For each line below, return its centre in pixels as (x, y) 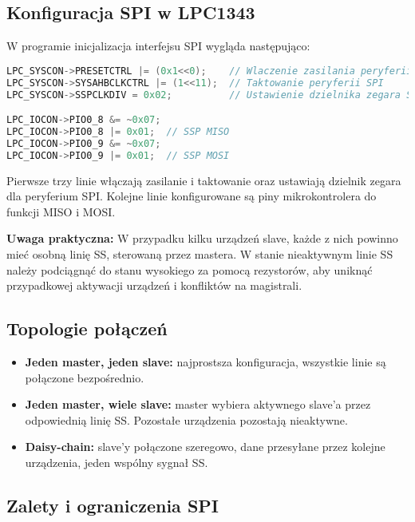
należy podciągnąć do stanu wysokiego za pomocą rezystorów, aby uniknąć (190, 269)
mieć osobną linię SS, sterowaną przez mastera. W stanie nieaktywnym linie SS (200, 253)
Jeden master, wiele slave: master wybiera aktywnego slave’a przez (198, 404)
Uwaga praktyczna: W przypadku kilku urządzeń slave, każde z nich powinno (202, 238)
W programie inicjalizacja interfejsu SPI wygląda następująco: (158, 46)
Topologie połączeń (87, 328)
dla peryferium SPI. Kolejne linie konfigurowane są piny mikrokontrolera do (192, 196)
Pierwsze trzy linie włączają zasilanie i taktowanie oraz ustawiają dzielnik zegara (204, 180)
